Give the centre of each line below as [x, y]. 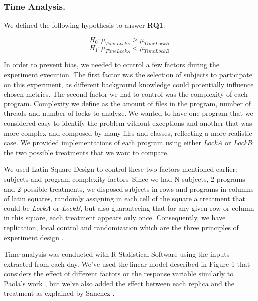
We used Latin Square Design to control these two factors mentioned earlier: [121, 169]
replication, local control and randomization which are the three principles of [121, 227]
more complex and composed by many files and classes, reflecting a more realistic [128, 133]
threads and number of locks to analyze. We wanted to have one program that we [129, 113]
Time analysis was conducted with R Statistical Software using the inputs [117, 254]
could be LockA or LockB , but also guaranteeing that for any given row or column [129, 208]
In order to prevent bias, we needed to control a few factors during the [112, 64]
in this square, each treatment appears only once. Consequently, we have [115, 218]
